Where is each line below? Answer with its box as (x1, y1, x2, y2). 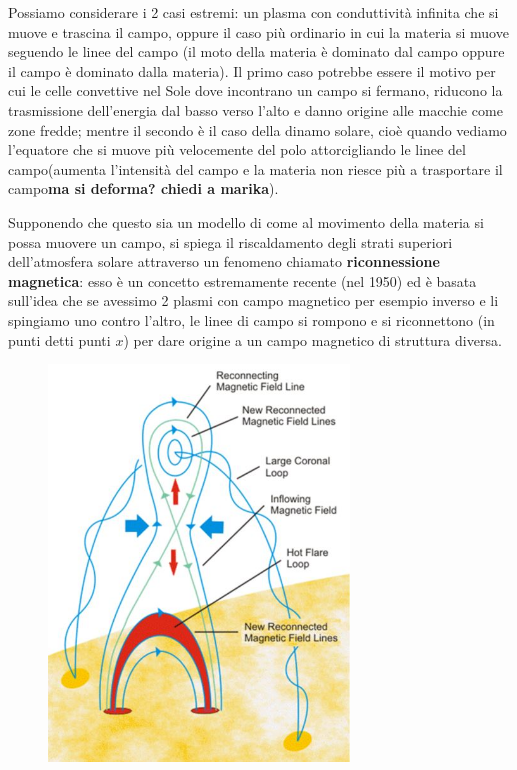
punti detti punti (8, 329, 111, 350)
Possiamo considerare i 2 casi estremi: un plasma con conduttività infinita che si (8, 2, 499, 22)
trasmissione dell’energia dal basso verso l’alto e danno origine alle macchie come (8, 99, 503, 120)
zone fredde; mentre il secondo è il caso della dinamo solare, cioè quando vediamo (8, 119, 507, 140)
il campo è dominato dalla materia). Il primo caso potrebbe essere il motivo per (8, 60, 496, 81)
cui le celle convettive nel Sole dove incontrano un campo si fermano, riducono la (8, 80, 503, 101)
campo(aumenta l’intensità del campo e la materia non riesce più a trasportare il (8, 158, 503, 179)
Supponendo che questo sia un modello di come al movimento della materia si (8, 211, 484, 232)
